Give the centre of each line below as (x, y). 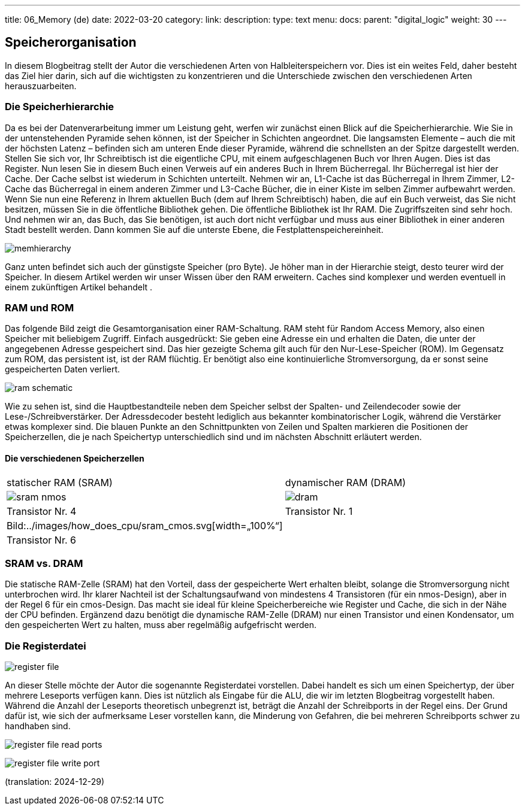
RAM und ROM (40, 307)
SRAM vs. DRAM (44, 563)
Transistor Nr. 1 (319, 511)
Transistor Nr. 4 (42, 511)
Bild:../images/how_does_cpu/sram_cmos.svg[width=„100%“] (145, 525)
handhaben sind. (38, 726)
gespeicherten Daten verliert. (63, 369)
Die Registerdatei (46, 646)
